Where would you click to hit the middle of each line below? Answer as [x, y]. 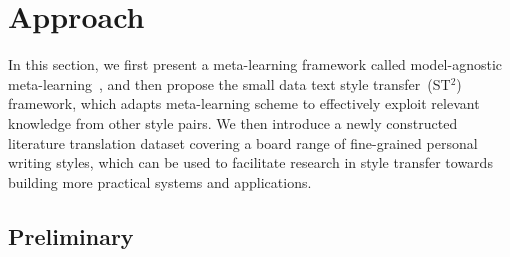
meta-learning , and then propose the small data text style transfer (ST [229, 83]
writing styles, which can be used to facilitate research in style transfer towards [250, 162]
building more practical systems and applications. [160, 181]
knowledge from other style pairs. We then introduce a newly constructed [233, 122]
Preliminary [71, 235]
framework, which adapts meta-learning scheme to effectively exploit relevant [244, 103]
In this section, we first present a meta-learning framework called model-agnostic [255, 64]
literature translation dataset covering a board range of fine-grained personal [243, 142]
